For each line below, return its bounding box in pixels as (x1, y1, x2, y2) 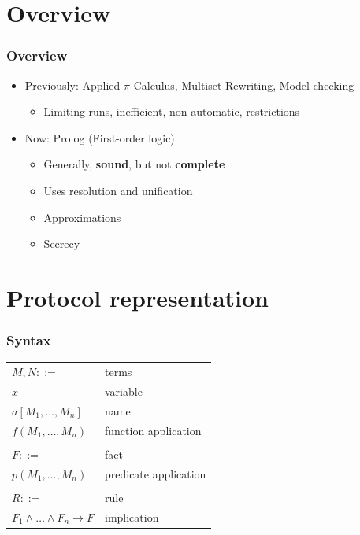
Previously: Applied (24, 76, 121, 93)
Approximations (43, 208, 121, 225)
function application (104, 422, 202, 438)
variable (104, 382, 143, 399)
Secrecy (43, 235, 80, 252)
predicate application (104, 465, 206, 481)
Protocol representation (6, 281, 269, 313)
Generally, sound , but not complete (43, 156, 225, 172)
